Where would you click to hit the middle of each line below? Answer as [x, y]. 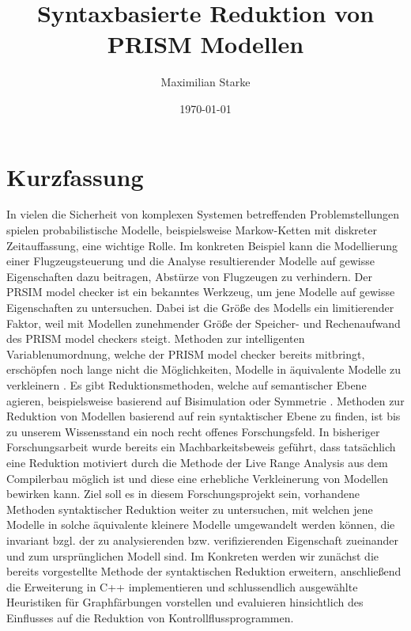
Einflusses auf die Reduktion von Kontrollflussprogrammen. [150, 617]
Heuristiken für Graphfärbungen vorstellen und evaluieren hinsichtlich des [185, 602]
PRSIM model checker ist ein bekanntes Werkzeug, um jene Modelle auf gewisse [201, 292]
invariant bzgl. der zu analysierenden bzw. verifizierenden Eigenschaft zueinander [203, 540]
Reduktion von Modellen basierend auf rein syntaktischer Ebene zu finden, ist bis [204, 416]
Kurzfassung [75, 176]
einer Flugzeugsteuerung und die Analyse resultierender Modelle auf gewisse [190, 261]
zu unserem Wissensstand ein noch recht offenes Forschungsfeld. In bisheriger [193, 431]
